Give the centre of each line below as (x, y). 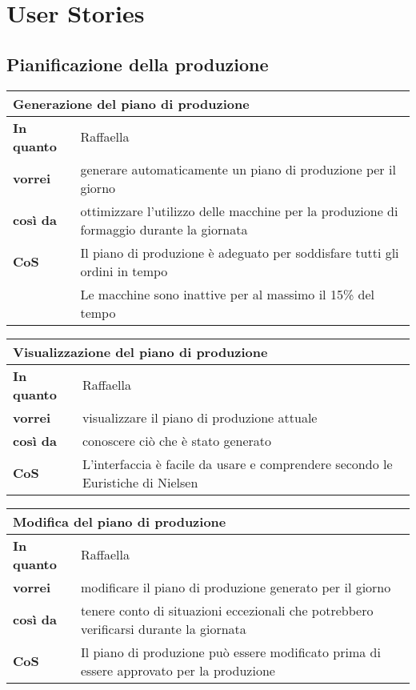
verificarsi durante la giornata (163, 628)
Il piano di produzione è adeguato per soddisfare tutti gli (240, 252)
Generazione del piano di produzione (131, 103)
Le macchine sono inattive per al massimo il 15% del (227, 294)
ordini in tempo (124, 271)
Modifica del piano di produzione (120, 521)
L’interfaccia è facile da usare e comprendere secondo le (237, 463)
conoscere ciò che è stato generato (177, 440)
